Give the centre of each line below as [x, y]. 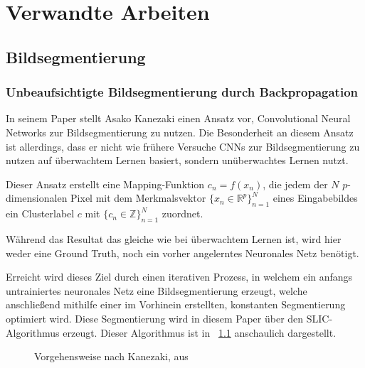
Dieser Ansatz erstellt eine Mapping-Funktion [105, 184]
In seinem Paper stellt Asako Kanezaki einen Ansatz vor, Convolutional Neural [178, 118]
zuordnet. [182, 213]
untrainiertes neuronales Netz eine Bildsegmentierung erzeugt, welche [157, 290]
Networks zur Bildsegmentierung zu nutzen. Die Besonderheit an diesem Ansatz [180, 132]
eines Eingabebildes [315, 198]
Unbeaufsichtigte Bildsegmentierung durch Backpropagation [182, 92]
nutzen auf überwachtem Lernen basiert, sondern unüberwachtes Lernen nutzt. [177, 160]
